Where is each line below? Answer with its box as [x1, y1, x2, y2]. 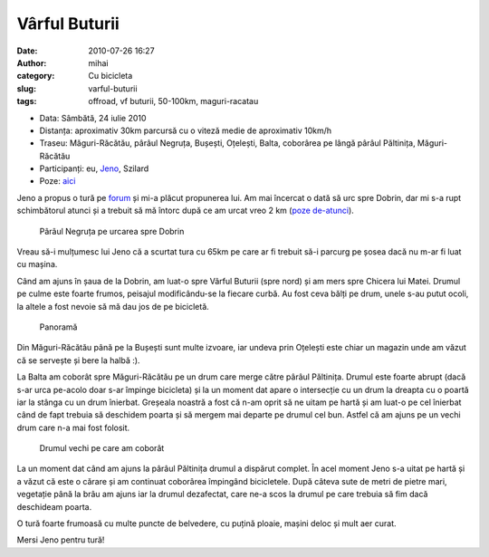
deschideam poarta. [16, 501, 92, 512]
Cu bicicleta [88, 71, 133, 82]
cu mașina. [16, 259, 58, 270]
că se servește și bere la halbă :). [16, 354, 140, 366]
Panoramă [39, 322, 78, 332]
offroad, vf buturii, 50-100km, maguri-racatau [88, 96, 259, 107]
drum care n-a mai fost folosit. [16, 422, 130, 433]
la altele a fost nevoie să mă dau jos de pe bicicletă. [16, 301, 210, 312]
